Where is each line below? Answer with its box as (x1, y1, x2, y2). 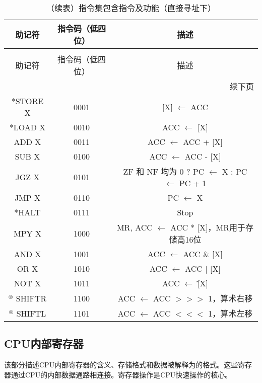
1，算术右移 (208, 292, 253, 304)
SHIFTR (16, 292, 47, 304)
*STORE (11, 95, 44, 107)
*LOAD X (9, 121, 46, 133)
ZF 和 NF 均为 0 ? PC (123, 166, 205, 177)
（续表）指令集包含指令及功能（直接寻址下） (46, 2, 216, 14)
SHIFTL (16, 307, 46, 319)
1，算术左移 (208, 308, 253, 319)
